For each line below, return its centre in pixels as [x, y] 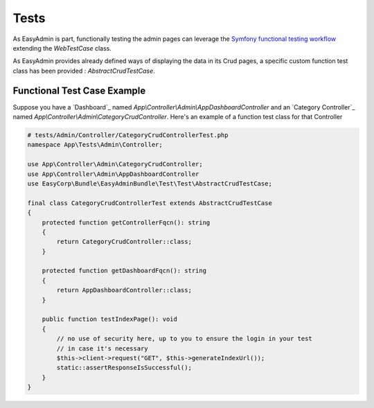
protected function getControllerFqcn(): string [126, 222]
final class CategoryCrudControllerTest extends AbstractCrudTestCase [150, 203]
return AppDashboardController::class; [124, 290]
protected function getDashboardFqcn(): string [124, 271]
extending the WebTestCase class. [62, 48]
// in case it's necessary [102, 348]
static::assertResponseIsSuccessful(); [124, 368]
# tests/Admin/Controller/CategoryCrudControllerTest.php [128, 135]
